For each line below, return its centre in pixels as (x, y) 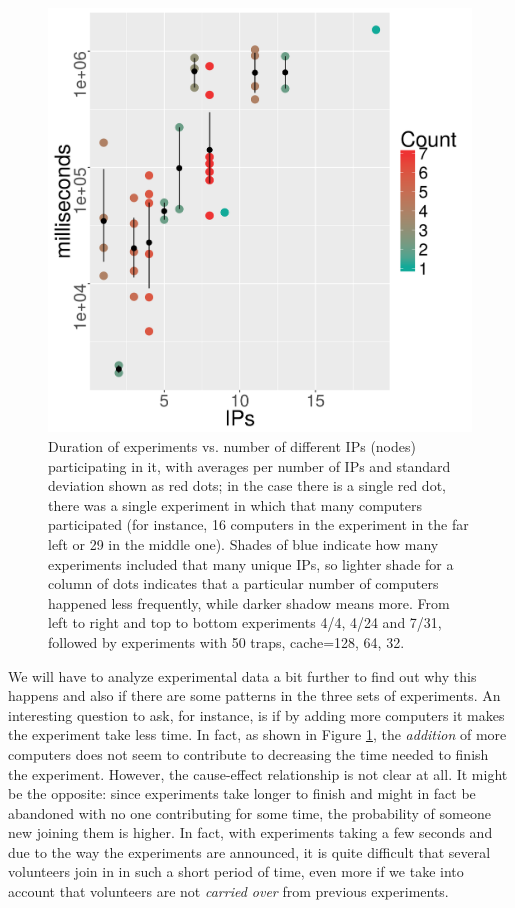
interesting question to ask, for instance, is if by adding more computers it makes (256, 714)
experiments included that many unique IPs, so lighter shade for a (251, 563)
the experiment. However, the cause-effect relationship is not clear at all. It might (258, 773)
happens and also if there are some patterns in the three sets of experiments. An (254, 695)
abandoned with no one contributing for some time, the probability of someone (249, 812)
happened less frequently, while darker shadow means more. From (249, 602)
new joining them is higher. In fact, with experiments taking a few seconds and (250, 832)
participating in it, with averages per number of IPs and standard (249, 465)
